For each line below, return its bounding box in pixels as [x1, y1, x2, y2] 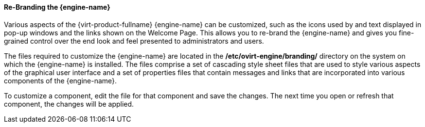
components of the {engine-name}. [4, 76, 117, 85]
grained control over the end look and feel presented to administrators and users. [4, 36, 264, 45]
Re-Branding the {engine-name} [4, 3, 110, 11]
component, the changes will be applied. [4, 99, 134, 108]
